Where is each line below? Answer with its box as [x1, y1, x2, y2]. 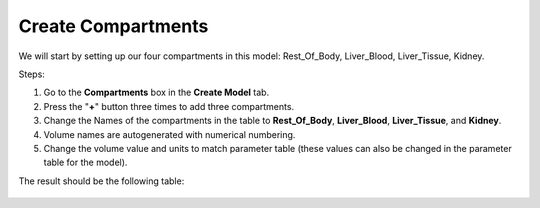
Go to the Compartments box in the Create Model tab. [43, 86, 270, 99]
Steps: [18, 68, 45, 80]
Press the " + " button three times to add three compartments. [43, 100, 295, 112]
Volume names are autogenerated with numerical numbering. [43, 128, 296, 140]
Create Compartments [18, 15, 209, 37]
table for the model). [43, 156, 128, 169]
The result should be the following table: [18, 175, 185, 187]
